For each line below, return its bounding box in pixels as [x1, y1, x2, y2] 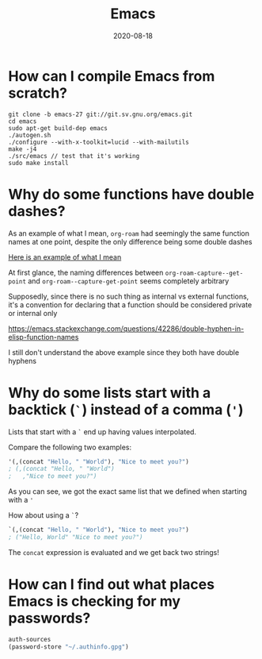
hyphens [8, 356, 37, 365]
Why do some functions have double [8, 185, 255, 203]
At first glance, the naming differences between [8, 268, 164, 277]
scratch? [8, 84, 67, 102]
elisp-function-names [8, 332, 79, 341]
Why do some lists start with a [8, 383, 211, 402]
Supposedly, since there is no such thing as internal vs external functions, [8, 291, 249, 301]
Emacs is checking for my [8, 592, 180, 611]
